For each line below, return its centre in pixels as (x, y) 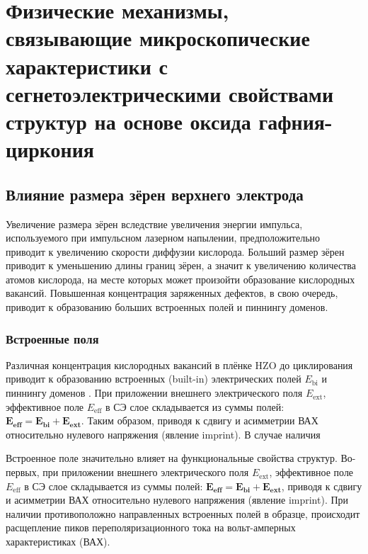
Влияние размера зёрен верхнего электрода (155, 194)
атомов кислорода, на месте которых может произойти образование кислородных (180, 279)
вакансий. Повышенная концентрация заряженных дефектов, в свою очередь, (172, 293)
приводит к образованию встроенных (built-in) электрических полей (154, 379)
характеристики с (87, 66)
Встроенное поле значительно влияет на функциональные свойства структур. (172, 458)
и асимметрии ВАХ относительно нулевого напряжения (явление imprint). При (177, 500)
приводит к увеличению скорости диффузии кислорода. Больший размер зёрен (175, 251)
